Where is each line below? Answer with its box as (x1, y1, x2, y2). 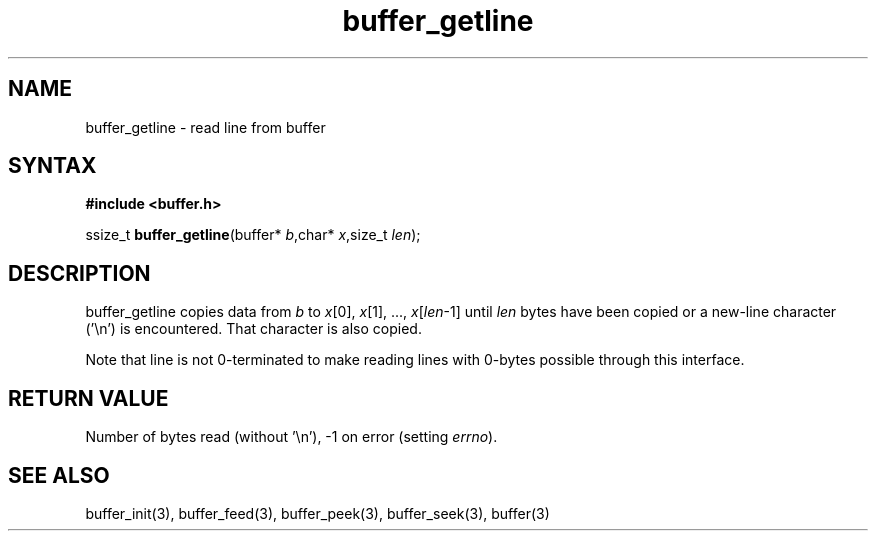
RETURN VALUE (8, 385, 169, 411)
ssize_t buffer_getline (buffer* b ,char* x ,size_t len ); (85, 226, 421, 244)
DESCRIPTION (8, 260, 151, 286)
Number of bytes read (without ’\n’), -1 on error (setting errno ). (85, 428, 498, 446)
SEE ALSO (8, 462, 110, 488)
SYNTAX (8, 153, 97, 179)
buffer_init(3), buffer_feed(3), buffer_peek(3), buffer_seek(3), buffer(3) (85, 504, 550, 522)
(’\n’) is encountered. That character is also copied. (85, 320, 422, 338)
